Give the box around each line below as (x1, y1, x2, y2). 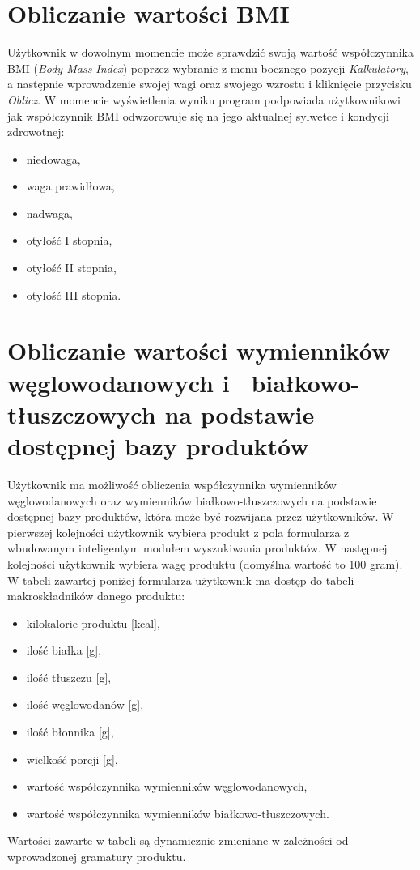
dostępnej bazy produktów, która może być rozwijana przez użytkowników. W (7, 508, 394, 525)
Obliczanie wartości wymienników (7, 334, 391, 367)
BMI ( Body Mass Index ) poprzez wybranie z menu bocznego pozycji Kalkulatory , (7, 59, 409, 76)
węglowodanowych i (7, 365, 230, 399)
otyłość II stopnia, (26, 259, 117, 276)
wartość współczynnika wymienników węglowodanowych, (26, 778, 308, 795)
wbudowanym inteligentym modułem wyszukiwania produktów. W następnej (7, 539, 388, 557)
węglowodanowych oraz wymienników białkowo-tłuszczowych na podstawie (7, 492, 377, 509)
